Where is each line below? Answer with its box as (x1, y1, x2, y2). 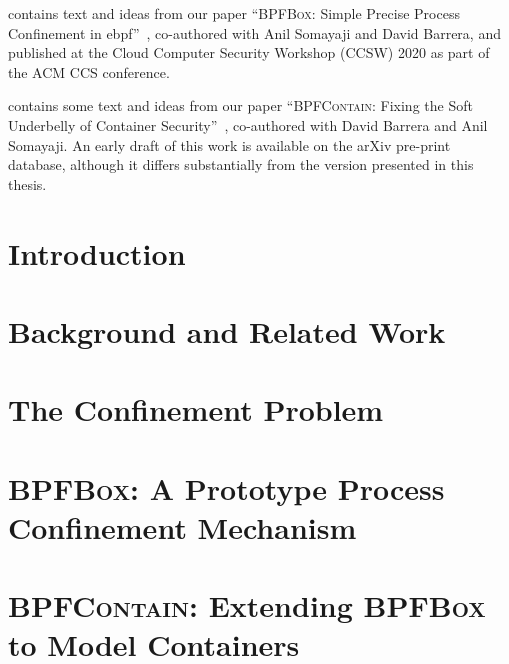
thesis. (8, 173, 47, 194)
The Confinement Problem (8, 389, 384, 430)
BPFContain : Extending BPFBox (8, 585, 486, 626)
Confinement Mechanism (8, 506, 357, 547)
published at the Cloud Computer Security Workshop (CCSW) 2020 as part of (8, 42, 490, 63)
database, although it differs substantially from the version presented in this (8, 154, 474, 175)
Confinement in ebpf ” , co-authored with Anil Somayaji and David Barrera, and (8, 22, 501, 43)
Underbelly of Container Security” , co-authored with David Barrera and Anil (8, 114, 488, 135)
